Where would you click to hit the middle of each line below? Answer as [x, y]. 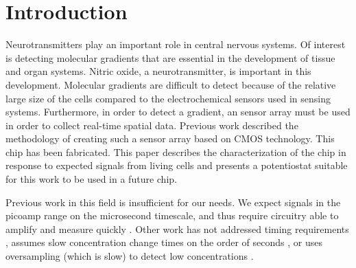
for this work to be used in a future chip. [91, 179]
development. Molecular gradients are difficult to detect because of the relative [171, 84]
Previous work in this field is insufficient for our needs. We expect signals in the [173, 202]
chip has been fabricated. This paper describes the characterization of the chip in [176, 152]
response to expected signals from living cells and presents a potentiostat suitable [177, 165]
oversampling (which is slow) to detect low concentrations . [130, 256]
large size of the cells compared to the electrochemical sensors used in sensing [168, 98]
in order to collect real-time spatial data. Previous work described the [152, 125]
